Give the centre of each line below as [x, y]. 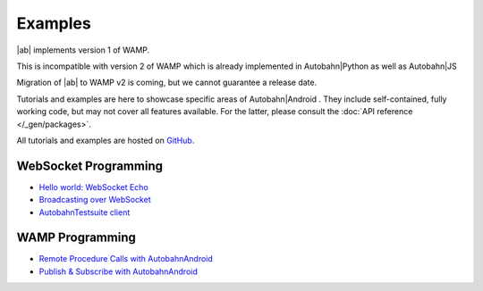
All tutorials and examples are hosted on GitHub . [106, 140]
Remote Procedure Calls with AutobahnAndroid [126, 259]
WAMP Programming [76, 238]
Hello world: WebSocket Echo [94, 187]
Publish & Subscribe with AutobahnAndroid [119, 271]
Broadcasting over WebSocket [95, 200]
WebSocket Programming [89, 166]
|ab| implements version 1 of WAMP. [83, 50]
